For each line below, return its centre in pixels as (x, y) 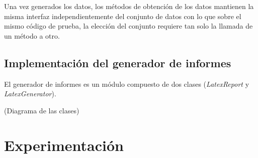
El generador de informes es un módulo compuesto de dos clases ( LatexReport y (127, 84)
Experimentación (64, 145)
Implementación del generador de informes (118, 62)
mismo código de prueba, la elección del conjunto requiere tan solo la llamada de (128, 26)
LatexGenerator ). (30, 94)
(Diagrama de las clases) (42, 110)
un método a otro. (32, 35)
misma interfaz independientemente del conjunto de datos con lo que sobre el (123, 16)
